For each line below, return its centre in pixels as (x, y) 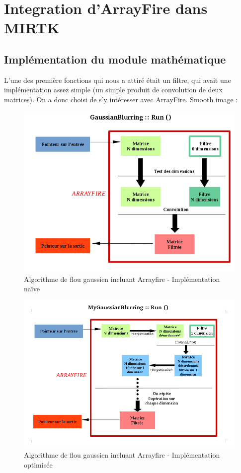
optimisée (38, 464)
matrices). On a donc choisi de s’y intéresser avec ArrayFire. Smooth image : (121, 99)
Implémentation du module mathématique (115, 59)
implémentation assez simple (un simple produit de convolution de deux (113, 90)
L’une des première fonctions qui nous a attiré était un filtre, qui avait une (118, 80)
